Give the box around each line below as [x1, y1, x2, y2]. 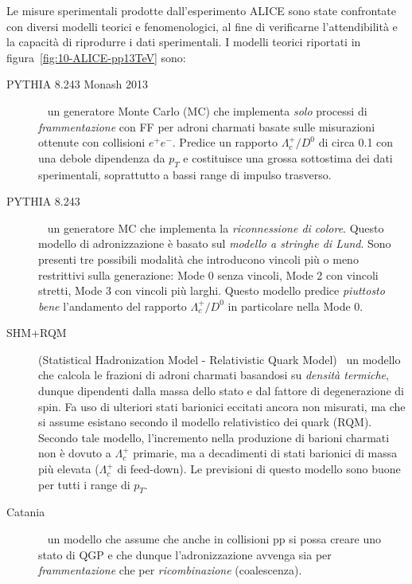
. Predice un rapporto [172, 134, 278, 151]
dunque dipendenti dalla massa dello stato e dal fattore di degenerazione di [38, 382, 404, 399]
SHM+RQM [6, 324, 67, 341]
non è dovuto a [38, 445, 111, 461]
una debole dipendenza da [38, 149, 165, 166]
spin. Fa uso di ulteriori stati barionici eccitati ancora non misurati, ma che [38, 398, 406, 414]
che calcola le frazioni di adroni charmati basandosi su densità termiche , [38, 366, 389, 383]
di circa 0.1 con [318, 134, 394, 151]
